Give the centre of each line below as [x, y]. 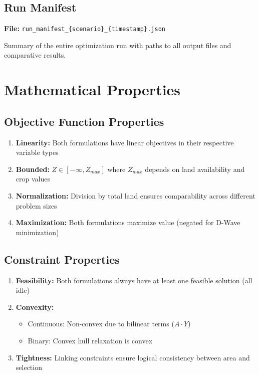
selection [29, 367]
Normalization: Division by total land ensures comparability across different [136, 196]
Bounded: [33, 169]
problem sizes [36, 205]
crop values [33, 179]
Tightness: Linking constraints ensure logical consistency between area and [133, 357]
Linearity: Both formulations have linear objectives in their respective [125, 142]
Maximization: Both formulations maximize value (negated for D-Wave [128, 222]
